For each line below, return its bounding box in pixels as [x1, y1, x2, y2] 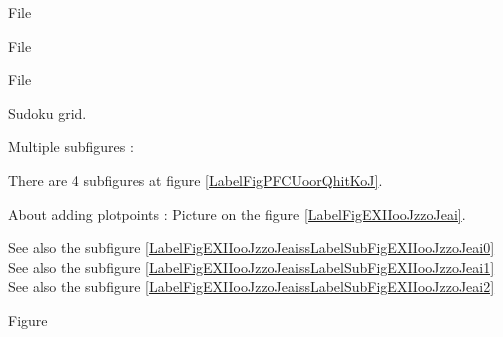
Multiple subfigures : [8, 136, 134, 157]
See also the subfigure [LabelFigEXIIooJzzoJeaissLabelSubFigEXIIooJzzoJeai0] [8, 237, 495, 258]
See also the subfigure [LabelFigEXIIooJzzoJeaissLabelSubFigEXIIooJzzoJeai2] [8, 276, 495, 297]
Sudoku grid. [8, 102, 87, 123]
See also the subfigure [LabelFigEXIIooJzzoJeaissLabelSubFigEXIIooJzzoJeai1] [8, 256, 495, 277]
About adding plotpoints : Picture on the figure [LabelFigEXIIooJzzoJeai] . [8, 203, 466, 224]
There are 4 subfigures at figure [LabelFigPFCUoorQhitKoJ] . [8, 169, 383, 190]
